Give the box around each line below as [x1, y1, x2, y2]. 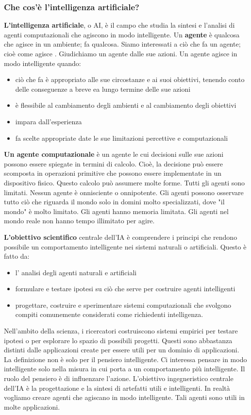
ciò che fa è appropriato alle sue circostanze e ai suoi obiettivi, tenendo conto [15, 74, 245, 84]
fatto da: [4, 251, 30, 261]
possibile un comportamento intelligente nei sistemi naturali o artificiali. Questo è [4, 241, 247, 251]
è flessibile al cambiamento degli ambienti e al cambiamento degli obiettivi [15, 100, 236, 110]
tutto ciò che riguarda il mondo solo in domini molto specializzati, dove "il [4, 197, 225, 207]
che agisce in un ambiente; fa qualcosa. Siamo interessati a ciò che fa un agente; [4, 39, 241, 49]
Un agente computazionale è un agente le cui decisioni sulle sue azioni [4, 149, 224, 159]
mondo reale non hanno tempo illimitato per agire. [4, 216, 155, 226]
